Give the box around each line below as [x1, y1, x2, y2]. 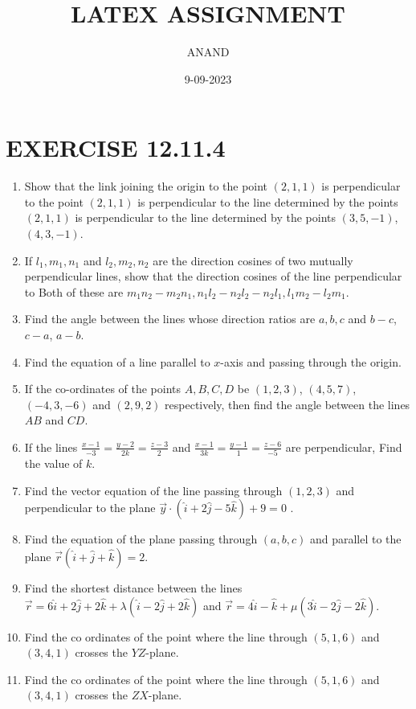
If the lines [24, 438, 78, 455]
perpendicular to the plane [24, 499, 156, 516]
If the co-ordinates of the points [24, 380, 181, 397]
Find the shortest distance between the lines [24, 580, 243, 596]
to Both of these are [24, 283, 124, 300]
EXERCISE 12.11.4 [6, 131, 226, 164]
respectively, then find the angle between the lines [165, 395, 410, 412]
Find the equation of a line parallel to [24, 353, 210, 370]
